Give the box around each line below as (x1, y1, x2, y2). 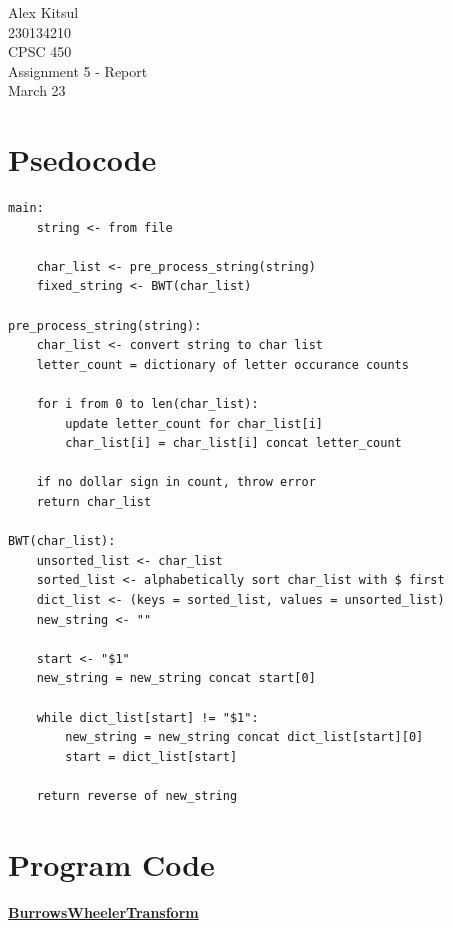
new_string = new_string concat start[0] (36, 671, 316, 686)
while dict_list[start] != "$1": (36, 710, 259, 725)
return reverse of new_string (36, 788, 238, 803)
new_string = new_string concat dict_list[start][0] (65, 730, 424, 745)
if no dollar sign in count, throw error (36, 475, 316, 490)
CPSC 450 (8, 41, 72, 62)
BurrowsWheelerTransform (8, 901, 199, 922)
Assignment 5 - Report (8, 60, 148, 81)
